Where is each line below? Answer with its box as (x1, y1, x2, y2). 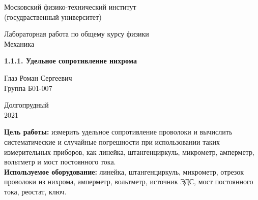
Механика (4, 38, 35, 49)
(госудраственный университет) (4, 11, 102, 22)
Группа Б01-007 (4, 82, 52, 93)
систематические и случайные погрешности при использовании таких (4, 136, 220, 147)
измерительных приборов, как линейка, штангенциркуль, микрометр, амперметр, (4, 146, 254, 157)
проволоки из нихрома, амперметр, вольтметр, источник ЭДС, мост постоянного (4, 176, 253, 187)
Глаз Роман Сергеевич (4, 72, 72, 83)
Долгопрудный (4, 99, 49, 110)
